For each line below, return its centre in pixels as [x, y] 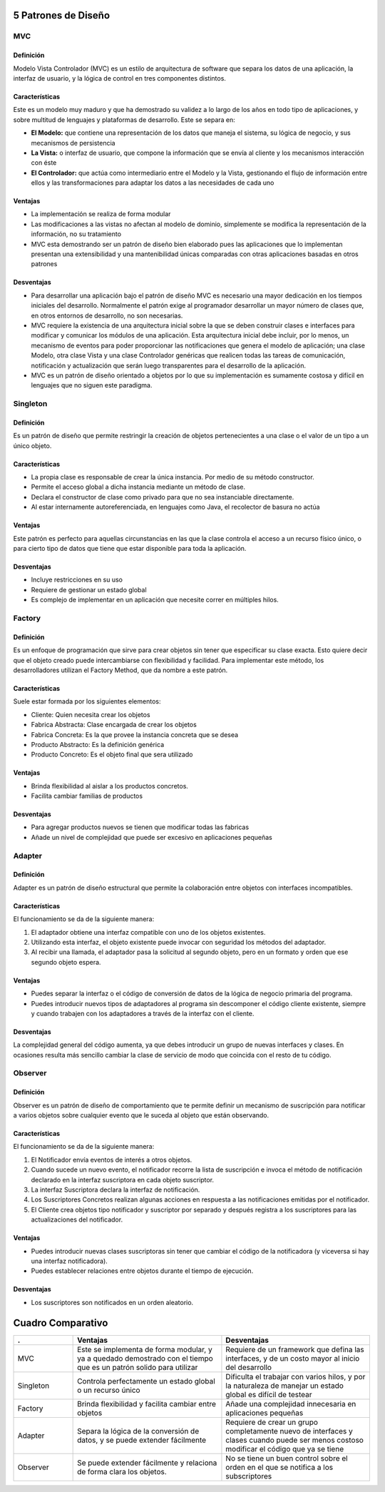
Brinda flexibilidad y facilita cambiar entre [147, 1404]
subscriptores [249, 1476]
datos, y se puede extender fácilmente [142, 1440]
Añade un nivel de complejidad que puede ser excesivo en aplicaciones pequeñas [152, 837]
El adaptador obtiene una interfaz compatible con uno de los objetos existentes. [148, 932]
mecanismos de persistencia [73, 143]
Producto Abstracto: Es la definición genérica [98, 744]
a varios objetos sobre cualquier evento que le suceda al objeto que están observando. [141, 1115]
